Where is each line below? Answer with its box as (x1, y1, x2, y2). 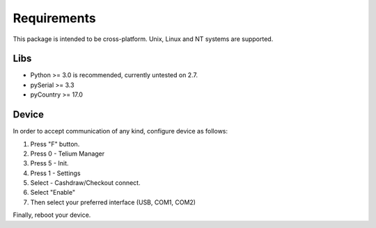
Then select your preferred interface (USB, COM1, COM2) (30, 198, 196, 206)
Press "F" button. (30, 140, 80, 148)
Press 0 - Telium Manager (30, 149, 105, 158)
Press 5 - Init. (30, 159, 69, 168)
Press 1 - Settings (30, 169, 81, 177)
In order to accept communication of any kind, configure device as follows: (13, 127, 228, 136)
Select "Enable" (30, 188, 76, 197)
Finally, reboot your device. (13, 211, 91, 219)
